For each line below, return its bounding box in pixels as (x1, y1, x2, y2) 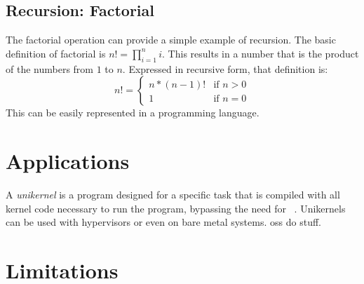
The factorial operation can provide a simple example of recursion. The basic (6, 32, 336, 47)
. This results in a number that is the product (162, 46, 359, 60)
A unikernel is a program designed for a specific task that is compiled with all (6, 187, 340, 201)
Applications (6, 146, 130, 175)
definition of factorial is (6, 46, 106, 60)
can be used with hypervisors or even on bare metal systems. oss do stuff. (6, 215, 321, 229)
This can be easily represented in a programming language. (6, 105, 259, 120)
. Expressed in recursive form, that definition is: (122, 61, 328, 76)
